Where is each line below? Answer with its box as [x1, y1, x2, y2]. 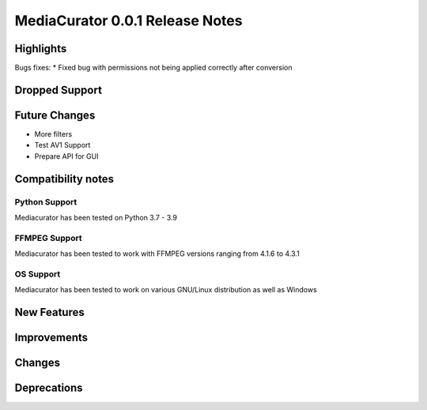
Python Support [14, 196, 77, 207]
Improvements [14, 331, 89, 344]
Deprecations [14, 382, 83, 395]
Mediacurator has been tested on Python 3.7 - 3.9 [14, 213, 178, 222]
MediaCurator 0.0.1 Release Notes [14, 12, 243, 29]
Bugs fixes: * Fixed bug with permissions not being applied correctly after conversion [14, 63, 293, 73]
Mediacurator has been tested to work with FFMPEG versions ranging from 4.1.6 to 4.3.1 [14, 249, 300, 258]
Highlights [14, 42, 67, 55]
